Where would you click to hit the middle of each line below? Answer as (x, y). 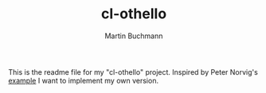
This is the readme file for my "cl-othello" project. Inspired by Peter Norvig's (133, 72)
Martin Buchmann (134, 36)
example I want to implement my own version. (84, 80)
